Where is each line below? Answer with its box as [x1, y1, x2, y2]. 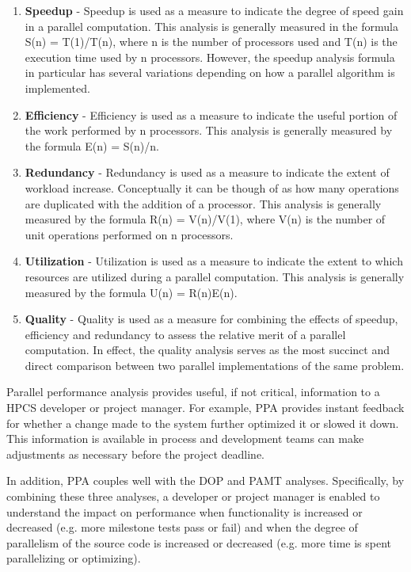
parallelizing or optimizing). [6, 550, 141, 566]
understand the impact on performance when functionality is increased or [6, 503, 363, 520]
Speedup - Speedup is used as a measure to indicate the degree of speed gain [25, 2, 404, 18]
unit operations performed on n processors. [25, 226, 234, 242]
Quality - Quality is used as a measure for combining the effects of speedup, [25, 311, 398, 327]
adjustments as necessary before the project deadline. [6, 445, 264, 462]
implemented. [25, 79, 90, 96]
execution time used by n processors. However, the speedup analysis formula [25, 48, 395, 65]
